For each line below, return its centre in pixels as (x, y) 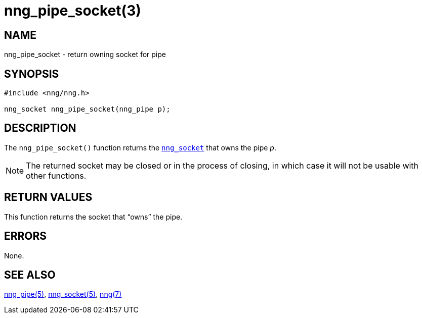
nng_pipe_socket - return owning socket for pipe (85, 55)
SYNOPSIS (32, 74)
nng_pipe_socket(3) (73, 11)
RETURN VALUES (48, 197)
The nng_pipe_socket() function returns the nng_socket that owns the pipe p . (140, 147)
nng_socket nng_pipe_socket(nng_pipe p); (87, 109)
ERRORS (26, 236)
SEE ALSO (30, 275)
